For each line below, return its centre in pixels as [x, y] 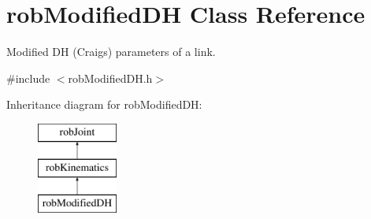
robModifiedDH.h [110, 78]
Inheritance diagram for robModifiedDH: [104, 104]
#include [28, 78]
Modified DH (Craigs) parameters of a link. [111, 52]
